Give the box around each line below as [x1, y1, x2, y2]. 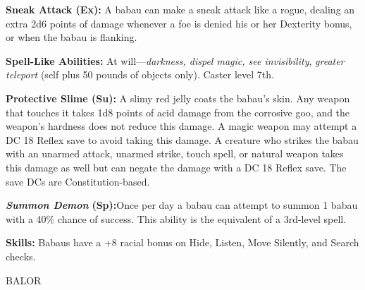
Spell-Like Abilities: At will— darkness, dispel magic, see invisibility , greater [6, 53, 345, 68]
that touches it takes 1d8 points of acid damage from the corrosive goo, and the [6, 104, 350, 119]
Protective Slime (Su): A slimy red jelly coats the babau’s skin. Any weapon [6, 90, 350, 105]
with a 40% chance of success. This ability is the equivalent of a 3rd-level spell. [6, 211, 347, 226]
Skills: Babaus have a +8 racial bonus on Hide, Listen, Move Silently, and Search [6, 235, 359, 250]
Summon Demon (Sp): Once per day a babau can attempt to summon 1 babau [6, 198, 358, 212]
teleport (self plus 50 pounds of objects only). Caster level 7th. [6, 67, 274, 82]
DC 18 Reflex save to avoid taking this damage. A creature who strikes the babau [6, 132, 359, 147]
